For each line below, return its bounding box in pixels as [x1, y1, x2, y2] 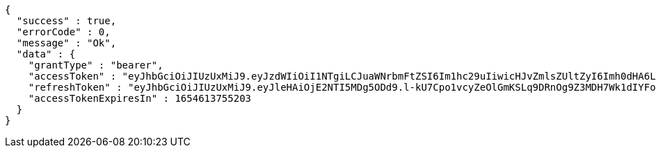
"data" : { [16, 48, 76, 60]
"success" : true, [16, 15, 117, 26]
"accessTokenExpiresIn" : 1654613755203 [28, 93, 252, 104]
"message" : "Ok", [16, 37, 117, 48]
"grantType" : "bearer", [28, 60, 163, 71]
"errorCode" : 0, [16, 26, 111, 37]
